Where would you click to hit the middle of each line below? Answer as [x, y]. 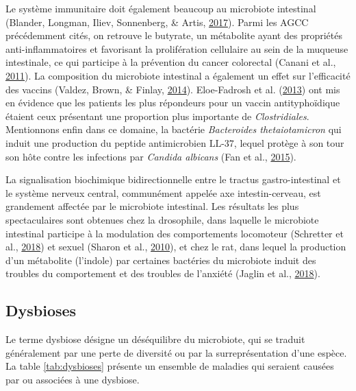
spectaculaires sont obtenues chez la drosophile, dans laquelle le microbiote [162, 219]
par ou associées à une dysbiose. [73, 379]
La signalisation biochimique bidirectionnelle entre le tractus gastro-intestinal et [173, 179]
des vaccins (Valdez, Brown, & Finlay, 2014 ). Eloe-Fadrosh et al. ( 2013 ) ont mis [173, 89]
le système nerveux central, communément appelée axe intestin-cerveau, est [163, 192]
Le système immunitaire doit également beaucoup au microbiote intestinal [161, 8]
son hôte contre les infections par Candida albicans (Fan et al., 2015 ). [151, 156]
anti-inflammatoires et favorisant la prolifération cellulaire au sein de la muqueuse [177, 48]
